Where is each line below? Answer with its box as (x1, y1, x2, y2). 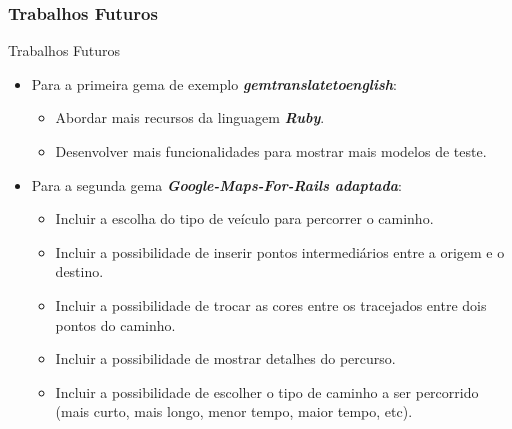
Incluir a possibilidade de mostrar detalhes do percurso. (55, 348, 396, 369)
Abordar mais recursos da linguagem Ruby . (55, 107, 325, 128)
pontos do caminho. (55, 314, 176, 335)
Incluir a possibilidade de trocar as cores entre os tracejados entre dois (55, 294, 487, 315)
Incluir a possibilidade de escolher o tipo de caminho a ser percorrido (55, 381, 479, 402)
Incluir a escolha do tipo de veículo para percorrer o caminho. (55, 208, 434, 229)
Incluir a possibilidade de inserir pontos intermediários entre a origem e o (55, 241, 505, 262)
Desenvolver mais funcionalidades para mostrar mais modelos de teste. (55, 141, 487, 161)
